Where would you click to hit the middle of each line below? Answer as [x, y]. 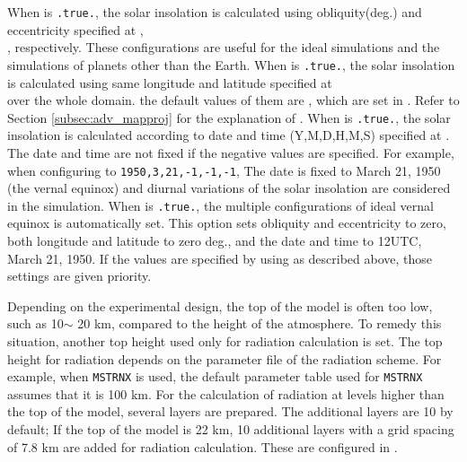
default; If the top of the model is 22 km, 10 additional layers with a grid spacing [231, 429]
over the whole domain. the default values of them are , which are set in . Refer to [233, 100]
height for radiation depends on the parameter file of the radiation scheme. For [225, 358]
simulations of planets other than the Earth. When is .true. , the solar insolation [231, 64]
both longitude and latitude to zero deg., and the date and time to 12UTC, [215, 241]
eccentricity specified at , [75, 29]
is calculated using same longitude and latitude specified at [170, 82]
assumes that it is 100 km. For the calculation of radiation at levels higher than [226, 393]
